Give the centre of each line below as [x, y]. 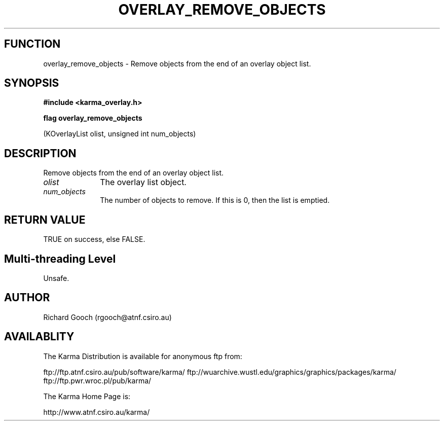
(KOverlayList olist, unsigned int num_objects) [120, 134]
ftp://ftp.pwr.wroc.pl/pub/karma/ [97, 380]
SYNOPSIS [32, 83]
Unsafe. [56, 278]
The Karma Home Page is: [87, 396]
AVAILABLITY [39, 337]
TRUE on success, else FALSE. [94, 239]
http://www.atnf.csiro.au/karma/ [97, 412]
